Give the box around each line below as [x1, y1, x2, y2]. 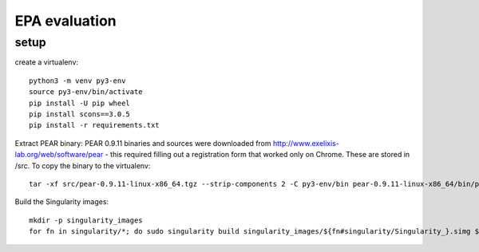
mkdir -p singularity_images [29, 215, 143, 225]
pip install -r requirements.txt [29, 120, 160, 130]
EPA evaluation [14, 12, 117, 30]
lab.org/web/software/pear [14, 150, 104, 159]
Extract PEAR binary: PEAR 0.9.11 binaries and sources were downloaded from [14, 138, 271, 148]
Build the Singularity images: [14, 197, 109, 207]
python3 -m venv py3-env [29, 76, 126, 85]
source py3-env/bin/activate [29, 88, 143, 96]
